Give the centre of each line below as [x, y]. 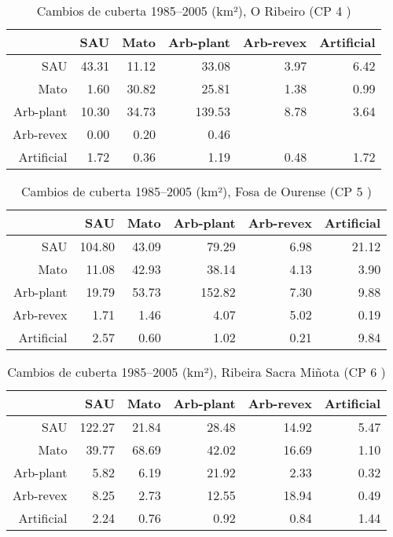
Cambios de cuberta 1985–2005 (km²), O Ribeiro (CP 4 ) [194, 11]
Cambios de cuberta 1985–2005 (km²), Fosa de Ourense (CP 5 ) [197, 191]
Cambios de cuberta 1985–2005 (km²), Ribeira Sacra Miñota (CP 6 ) [196, 372]
